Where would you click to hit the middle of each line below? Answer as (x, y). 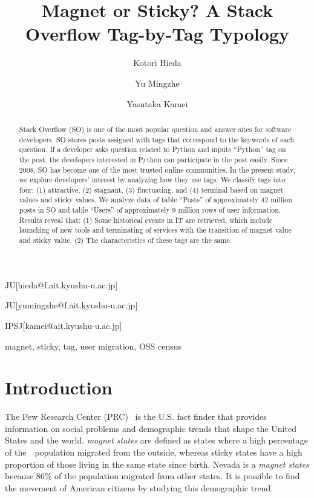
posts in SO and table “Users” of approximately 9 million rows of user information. (150, 210)
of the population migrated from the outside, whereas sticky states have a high (154, 452)
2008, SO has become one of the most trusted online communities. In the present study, (157, 169)
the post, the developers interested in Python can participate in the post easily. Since (153, 159)
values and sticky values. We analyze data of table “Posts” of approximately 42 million (155, 200)
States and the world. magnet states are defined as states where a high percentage (157, 440)
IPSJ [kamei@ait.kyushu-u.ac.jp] (64, 325)
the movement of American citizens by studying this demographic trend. (139, 487)
